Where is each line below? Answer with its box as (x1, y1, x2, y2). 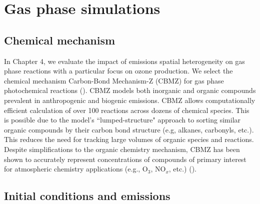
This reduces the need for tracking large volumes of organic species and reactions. (4, 134, 254, 144)
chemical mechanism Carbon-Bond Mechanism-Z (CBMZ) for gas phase (4, 75, 224, 85)
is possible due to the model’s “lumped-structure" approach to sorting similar (4, 114, 241, 125)
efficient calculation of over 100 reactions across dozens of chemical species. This (4, 104, 249, 115)
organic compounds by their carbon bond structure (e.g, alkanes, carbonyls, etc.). (4, 124, 254, 134)
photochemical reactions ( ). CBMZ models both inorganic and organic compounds (4, 85, 256, 95)
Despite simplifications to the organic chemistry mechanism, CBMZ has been (4, 143, 240, 154)
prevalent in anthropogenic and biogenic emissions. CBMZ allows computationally (4, 94, 255, 105)
